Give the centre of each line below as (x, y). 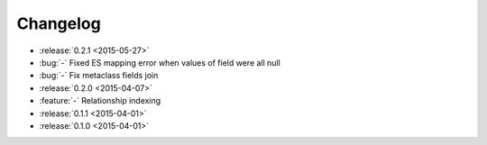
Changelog (59, 23)
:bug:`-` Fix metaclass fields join (99, 76)
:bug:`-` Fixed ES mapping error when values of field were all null (160, 62)
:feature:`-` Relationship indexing (100, 101)
